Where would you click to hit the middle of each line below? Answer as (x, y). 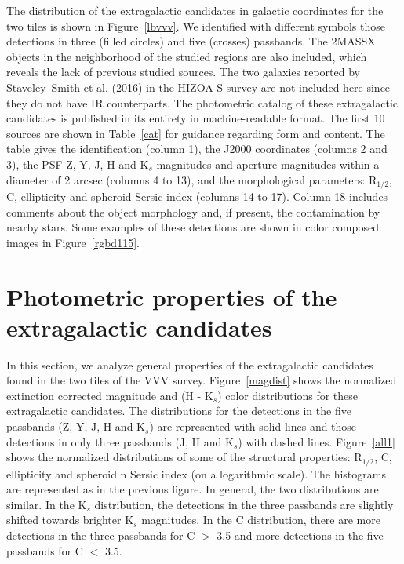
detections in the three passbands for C (101, 535)
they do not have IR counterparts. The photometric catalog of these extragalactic (202, 102)
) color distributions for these (288, 395)
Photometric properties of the (172, 296)
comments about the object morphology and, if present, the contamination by (193, 211)
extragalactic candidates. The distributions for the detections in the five (179, 411)
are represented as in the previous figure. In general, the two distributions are (193, 489)
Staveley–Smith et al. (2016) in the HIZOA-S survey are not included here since (198, 87)
